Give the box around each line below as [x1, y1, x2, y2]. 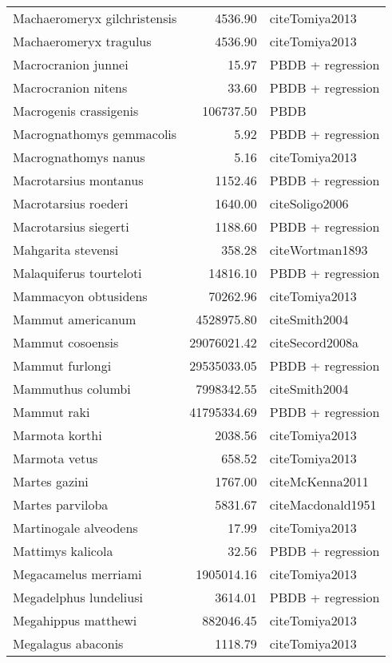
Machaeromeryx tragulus [13, 32, 152, 50]
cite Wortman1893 [269, 240, 368, 259]
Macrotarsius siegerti [13, 217, 129, 236]
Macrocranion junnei [13, 55, 129, 73]
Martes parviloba [13, 495, 109, 514]
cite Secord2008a [269, 333, 358, 351]
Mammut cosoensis [13, 333, 119, 351]
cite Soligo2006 [269, 194, 349, 212]
